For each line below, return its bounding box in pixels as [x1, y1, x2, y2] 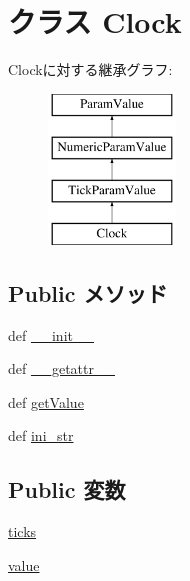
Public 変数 [8, 474, 126, 505]
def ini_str [8, 425, 74, 446]
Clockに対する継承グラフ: [8, 59, 173, 80]
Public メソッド [8, 277, 168, 308]
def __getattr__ [8, 358, 115, 379]
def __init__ [8, 324, 94, 345]
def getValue [8, 391, 84, 412]
